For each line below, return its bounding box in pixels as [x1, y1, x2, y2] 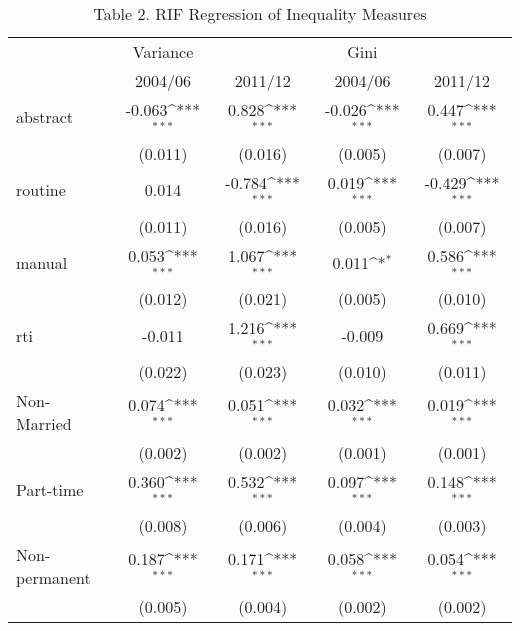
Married [16, 412, 72, 436]
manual [16, 250, 68, 274]
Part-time [16, 477, 84, 501]
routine [16, 178, 66, 202]
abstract [16, 105, 74, 129]
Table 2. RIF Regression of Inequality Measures [93, 2, 427, 25]
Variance [132, 40, 194, 63]
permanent [16, 565, 91, 589]
